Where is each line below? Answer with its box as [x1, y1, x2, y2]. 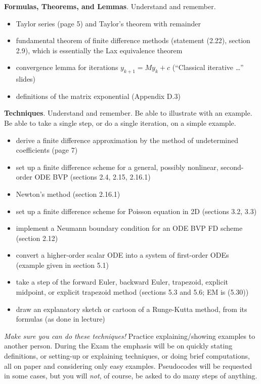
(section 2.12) [16, 232, 58, 243]
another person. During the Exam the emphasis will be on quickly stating [4, 340, 233, 351]
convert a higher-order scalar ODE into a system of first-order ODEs [16, 250, 229, 260]
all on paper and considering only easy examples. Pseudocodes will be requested [4, 360, 252, 371]
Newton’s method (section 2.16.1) [16, 188, 120, 199]
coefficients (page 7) [16, 145, 78, 155]
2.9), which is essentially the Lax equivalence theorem [16, 45, 183, 55]
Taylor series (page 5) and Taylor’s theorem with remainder [16, 18, 201, 28]
